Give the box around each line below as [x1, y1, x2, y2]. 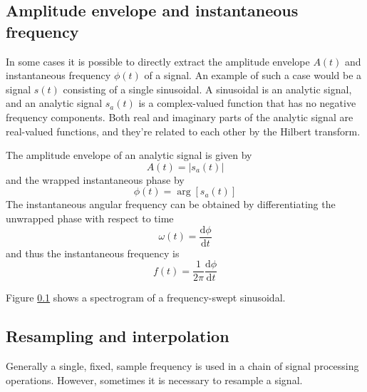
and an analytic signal [6, 96, 103, 110]
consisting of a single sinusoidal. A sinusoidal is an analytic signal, [63, 81, 352, 96]
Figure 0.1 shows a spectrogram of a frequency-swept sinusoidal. [6, 290, 286, 305]
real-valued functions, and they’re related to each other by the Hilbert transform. [6, 123, 361, 138]
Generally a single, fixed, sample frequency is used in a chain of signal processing [6, 359, 359, 373]
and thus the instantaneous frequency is [6, 245, 180, 260]
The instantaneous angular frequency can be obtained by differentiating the [6, 197, 336, 212]
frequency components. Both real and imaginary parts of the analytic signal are [6, 109, 353, 124]
